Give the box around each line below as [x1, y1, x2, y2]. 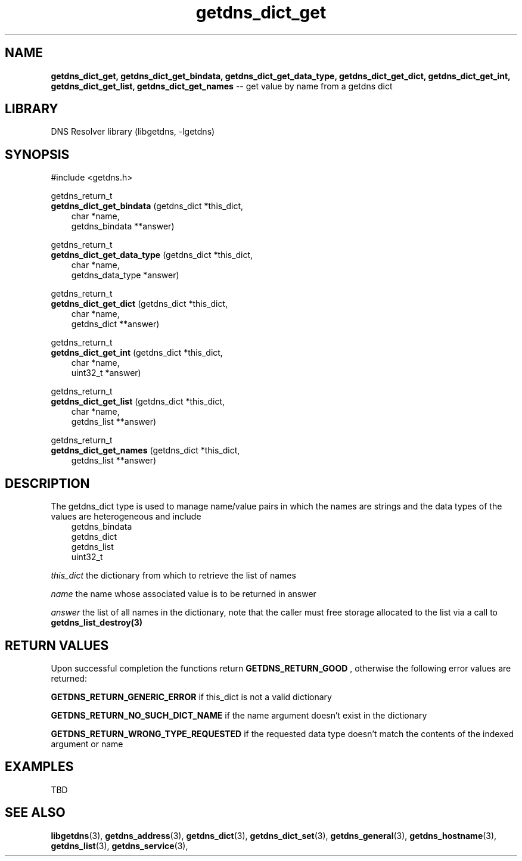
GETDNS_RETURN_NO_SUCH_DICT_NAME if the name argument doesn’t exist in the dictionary [51, 710, 427, 720]
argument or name [51, 738, 123, 749]
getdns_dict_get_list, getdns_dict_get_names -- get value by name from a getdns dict [51, 80, 393, 91]
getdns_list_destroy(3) [51, 617, 143, 628]
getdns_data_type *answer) [71, 270, 179, 281]
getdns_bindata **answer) [71, 221, 175, 232]
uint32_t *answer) [71, 368, 141, 378]
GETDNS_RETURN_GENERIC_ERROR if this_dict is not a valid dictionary [51, 691, 332, 702]
